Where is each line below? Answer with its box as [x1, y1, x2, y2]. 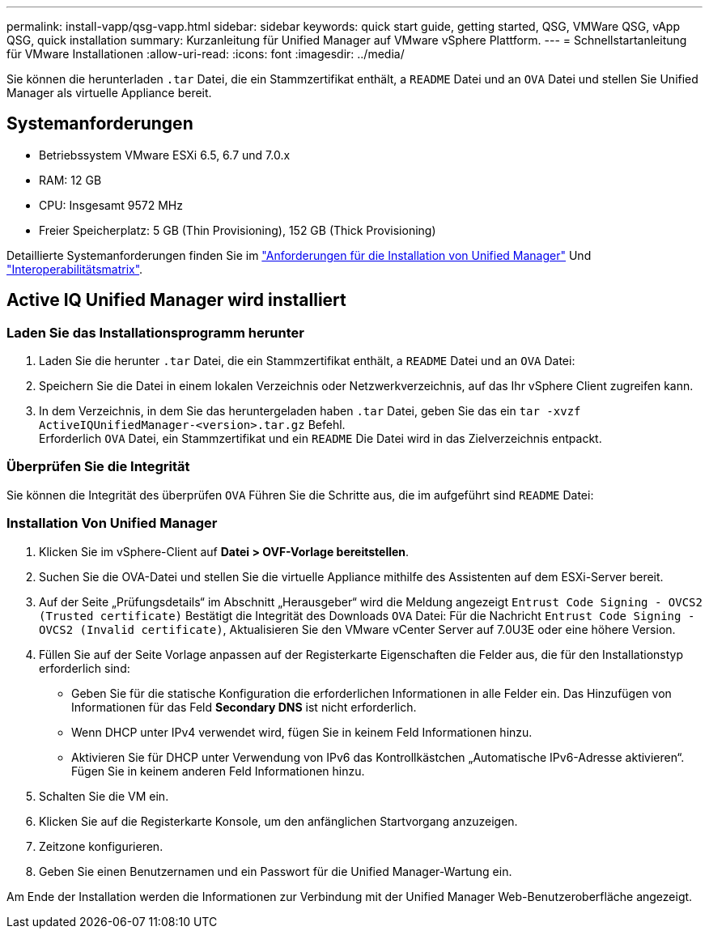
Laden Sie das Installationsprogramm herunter [6, 324, 304, 341]
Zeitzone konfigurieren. [39, 839, 163, 853]
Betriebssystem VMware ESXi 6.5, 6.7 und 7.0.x [39, 147, 291, 162]
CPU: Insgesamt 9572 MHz [39, 198, 183, 212]
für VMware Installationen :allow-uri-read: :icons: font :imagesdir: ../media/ [6, 47, 405, 61]
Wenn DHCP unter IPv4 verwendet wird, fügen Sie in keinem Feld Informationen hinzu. [71, 725, 533, 739]
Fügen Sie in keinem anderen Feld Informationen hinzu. [71, 763, 365, 778]
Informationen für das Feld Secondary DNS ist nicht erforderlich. [71, 699, 417, 714]
